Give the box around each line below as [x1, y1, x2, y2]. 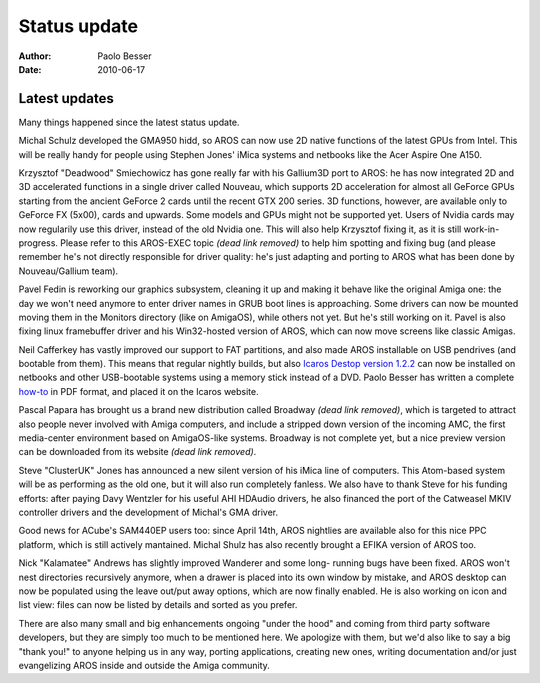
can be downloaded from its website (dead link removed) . [18, 446, 257, 458]
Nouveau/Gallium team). [18, 265, 119, 277]
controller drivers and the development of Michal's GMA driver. [18, 506, 279, 518]
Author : [18, 50, 52, 62]
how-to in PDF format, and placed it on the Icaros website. [18, 385, 259, 397]
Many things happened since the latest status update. [18, 116, 240, 128]
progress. [18, 236, 59, 249]
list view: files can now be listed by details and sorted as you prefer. [18, 599, 298, 611]
